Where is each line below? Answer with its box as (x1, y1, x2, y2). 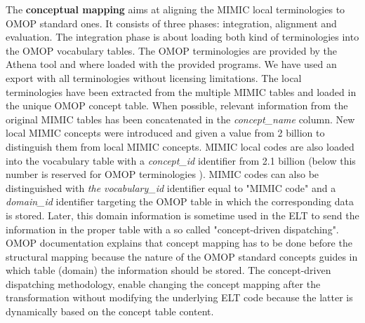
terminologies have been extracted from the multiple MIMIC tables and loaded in (6, 84, 357, 99)
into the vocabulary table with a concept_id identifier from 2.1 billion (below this (6, 153, 356, 167)
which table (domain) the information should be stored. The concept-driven (6, 263, 331, 277)
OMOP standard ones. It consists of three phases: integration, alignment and (6, 15, 337, 30)
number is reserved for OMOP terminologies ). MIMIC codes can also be (6, 167, 319, 181)
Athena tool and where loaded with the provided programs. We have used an (6, 57, 337, 71)
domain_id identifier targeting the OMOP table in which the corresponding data (6, 194, 354, 209)
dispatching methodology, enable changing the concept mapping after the (6, 276, 321, 291)
